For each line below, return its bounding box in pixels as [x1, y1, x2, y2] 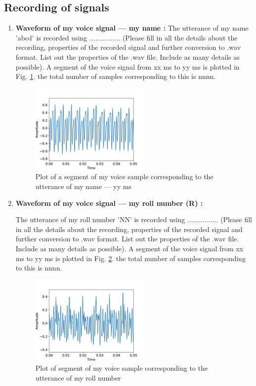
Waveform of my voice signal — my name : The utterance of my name [15, 23, 249, 33]
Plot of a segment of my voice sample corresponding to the [35, 171, 213, 182]
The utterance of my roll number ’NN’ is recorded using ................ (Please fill [15, 214, 253, 225]
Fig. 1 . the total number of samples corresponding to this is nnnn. [15, 71, 216, 81]
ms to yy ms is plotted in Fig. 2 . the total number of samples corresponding [15, 253, 246, 263]
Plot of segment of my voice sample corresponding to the [35, 363, 208, 373]
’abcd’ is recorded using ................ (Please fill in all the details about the [15, 32, 238, 42]
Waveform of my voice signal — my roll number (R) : [15, 197, 203, 208]
